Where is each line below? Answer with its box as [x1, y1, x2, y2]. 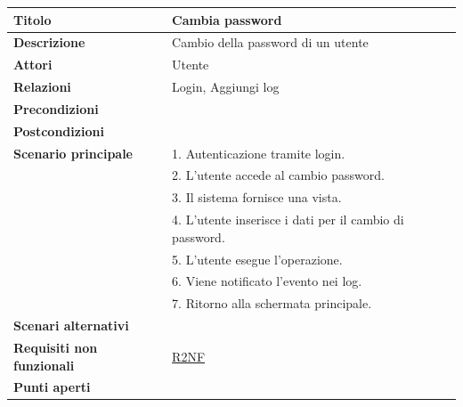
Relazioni [13, 77, 71, 96]
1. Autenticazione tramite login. [172, 143, 345, 162]
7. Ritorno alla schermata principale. [172, 294, 372, 313]
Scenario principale [13, 143, 133, 162]
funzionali [13, 355, 75, 374]
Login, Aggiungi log [172, 77, 280, 96]
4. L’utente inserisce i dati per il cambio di [172, 210, 404, 229]
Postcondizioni [13, 121, 104, 140]
